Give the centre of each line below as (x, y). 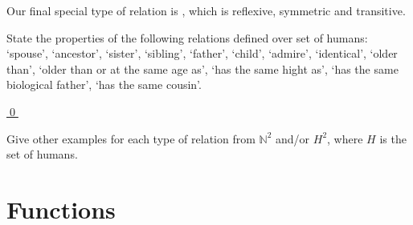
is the (393, 138)
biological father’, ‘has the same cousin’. (104, 84)
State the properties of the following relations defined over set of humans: (187, 37)
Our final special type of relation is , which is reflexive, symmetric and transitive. (206, 10)
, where (345, 138)
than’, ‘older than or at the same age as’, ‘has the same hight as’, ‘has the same (202, 68)
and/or (293, 138)
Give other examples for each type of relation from (131, 138)
